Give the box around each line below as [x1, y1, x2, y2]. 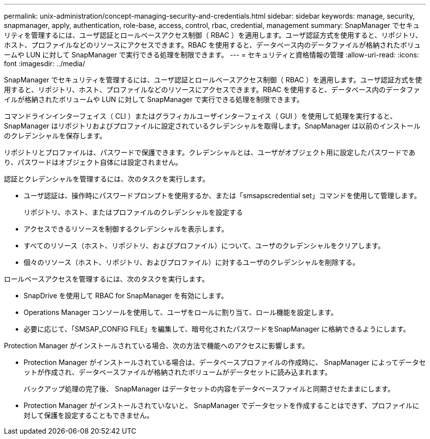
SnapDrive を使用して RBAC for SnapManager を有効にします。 [24, 291, 228, 300]
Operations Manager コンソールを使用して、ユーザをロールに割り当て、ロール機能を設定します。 [24, 308, 338, 316]
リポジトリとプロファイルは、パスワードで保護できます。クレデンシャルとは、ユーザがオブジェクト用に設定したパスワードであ [4, 148, 416, 156]
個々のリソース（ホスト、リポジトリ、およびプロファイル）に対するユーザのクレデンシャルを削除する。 [24, 258, 359, 266]
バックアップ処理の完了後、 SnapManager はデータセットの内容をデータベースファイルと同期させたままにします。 [24, 385, 395, 393]
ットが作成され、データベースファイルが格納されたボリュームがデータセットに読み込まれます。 [24, 368, 332, 376]
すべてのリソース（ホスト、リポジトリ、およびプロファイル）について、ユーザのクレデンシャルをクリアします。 [24, 241, 385, 250]
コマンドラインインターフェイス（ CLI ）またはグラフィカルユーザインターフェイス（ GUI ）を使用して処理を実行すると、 [4, 112, 397, 120]
